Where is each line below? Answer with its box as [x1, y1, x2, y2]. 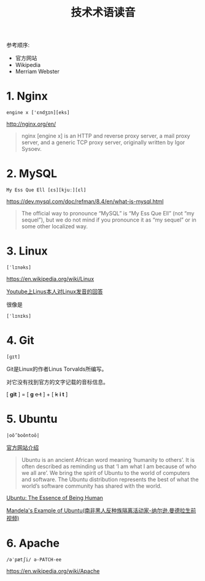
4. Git [6, 334, 34, 347]
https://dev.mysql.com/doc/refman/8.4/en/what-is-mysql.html [6, 198, 164, 206]
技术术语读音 [70, 6, 136, 20]
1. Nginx [6, 90, 48, 103]
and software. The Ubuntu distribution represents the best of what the [21, 475, 199, 483]
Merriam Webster [15, 68, 60, 75]
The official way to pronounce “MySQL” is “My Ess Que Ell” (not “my [21, 210, 195, 217]
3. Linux [6, 244, 48, 258]
